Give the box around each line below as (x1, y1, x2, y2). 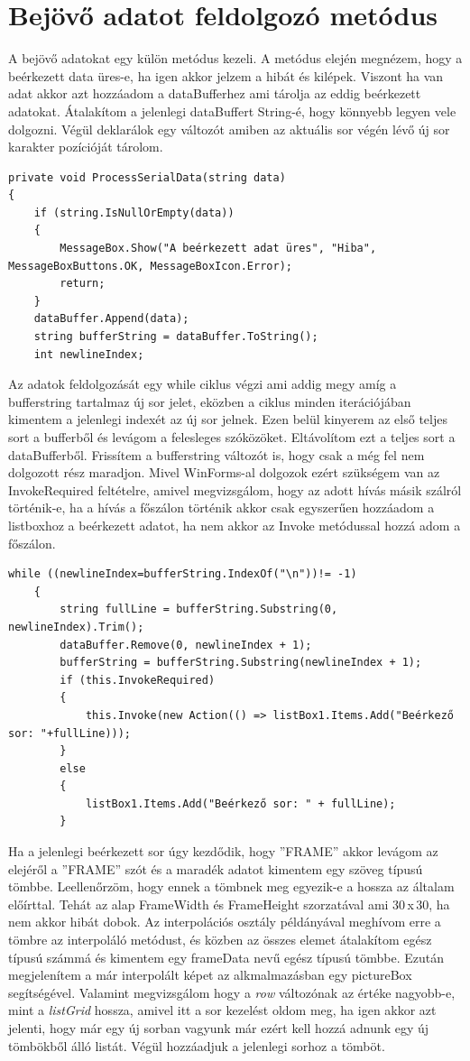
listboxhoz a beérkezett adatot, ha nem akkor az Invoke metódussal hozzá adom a (8, 515, 461, 534)
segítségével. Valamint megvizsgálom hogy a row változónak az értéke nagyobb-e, (8, 983, 456, 1001)
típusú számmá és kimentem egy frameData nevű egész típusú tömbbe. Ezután (8, 947, 444, 966)
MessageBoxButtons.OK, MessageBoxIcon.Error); (8, 259, 292, 272)
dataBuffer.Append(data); (33, 312, 189, 326)
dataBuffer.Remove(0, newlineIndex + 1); (60, 638, 312, 651)
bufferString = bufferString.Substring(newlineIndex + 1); (60, 656, 422, 669)
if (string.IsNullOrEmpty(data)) (33, 206, 235, 219)
